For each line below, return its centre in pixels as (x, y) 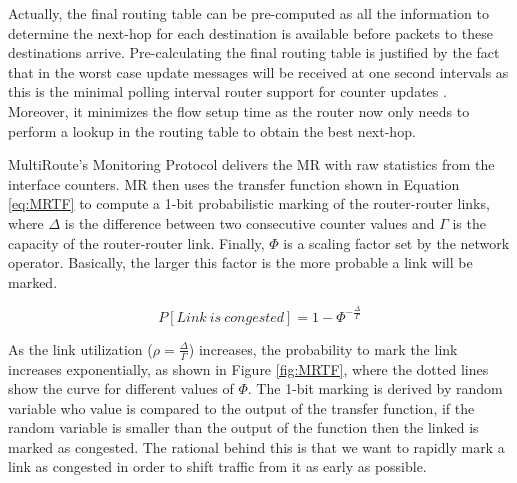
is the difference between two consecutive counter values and (249, 222)
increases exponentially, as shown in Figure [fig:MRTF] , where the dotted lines (248, 368)
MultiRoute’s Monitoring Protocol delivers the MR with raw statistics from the (251, 164)
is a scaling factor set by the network (396, 242)
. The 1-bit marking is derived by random (375, 388)
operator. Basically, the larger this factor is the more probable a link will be (240, 262)
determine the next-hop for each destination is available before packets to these (250, 32)
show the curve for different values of (121, 388)
